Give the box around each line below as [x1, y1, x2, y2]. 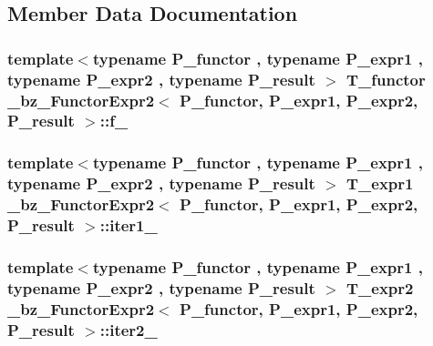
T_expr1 [345, 172, 414, 195]
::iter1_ [99, 214, 158, 237]
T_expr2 [345, 276, 414, 299]
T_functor [345, 67, 426, 90]
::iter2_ [99, 318, 158, 341]
